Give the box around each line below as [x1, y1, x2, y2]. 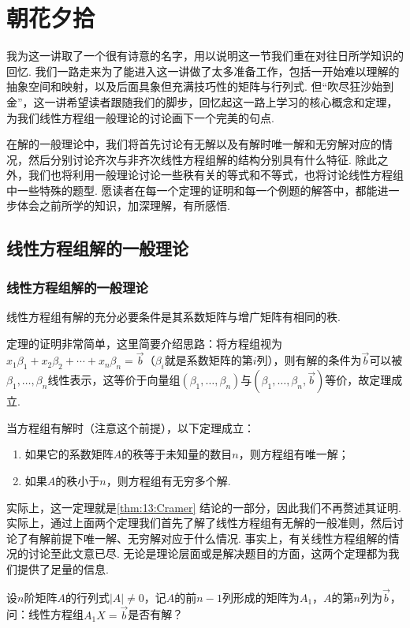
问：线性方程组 [6, 606, 84, 622]
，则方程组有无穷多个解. [106, 473, 231, 489]
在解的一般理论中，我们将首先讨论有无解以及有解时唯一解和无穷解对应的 [6, 136, 382, 152]
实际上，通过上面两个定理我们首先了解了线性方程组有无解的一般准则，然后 [6, 514, 393, 531]
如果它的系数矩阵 [24, 446, 114, 462]
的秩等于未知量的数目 [121, 446, 233, 462]
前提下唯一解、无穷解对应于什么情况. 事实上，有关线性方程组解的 [50, 529, 389, 546]
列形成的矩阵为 [222, 589, 300, 605]
